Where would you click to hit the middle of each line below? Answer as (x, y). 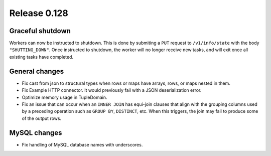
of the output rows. (42, 118)
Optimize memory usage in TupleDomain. (64, 97)
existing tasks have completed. (41, 57)
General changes (37, 71)
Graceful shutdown (40, 31)
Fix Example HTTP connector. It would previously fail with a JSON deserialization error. (112, 90)
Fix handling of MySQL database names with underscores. (82, 144)
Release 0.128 (39, 13)
